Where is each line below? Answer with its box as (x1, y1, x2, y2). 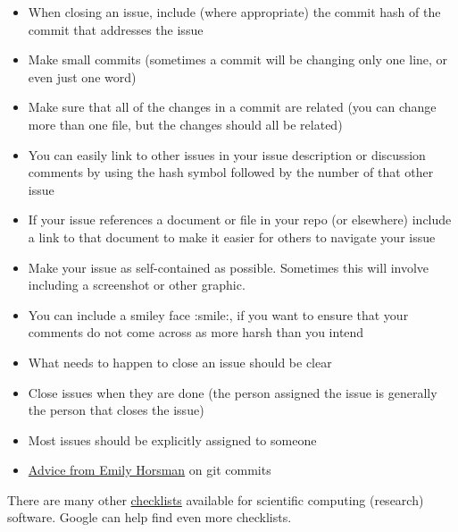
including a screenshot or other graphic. (28, 275, 246, 294)
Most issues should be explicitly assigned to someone (28, 430, 317, 449)
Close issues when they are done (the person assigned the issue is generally (28, 383, 437, 401)
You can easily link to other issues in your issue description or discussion (28, 145, 426, 164)
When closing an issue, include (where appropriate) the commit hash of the (28, 3, 441, 21)
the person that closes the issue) (28, 401, 204, 419)
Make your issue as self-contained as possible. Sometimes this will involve (28, 258, 429, 276)
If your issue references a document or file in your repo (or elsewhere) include (28, 210, 452, 229)
